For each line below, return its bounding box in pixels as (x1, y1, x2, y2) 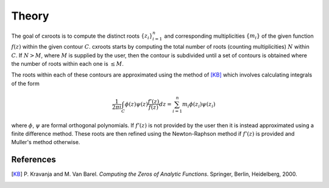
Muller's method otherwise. (11, 139, 80, 146)
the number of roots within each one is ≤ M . (11, 60, 124, 67)
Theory (11, 9, 49, 23)
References (11, 155, 56, 165)
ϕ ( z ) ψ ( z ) (125, 100, 149, 108)
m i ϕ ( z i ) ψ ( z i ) (182, 100, 216, 109)
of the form (11, 80, 40, 87)
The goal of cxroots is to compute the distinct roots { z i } (11, 32, 153, 41)
